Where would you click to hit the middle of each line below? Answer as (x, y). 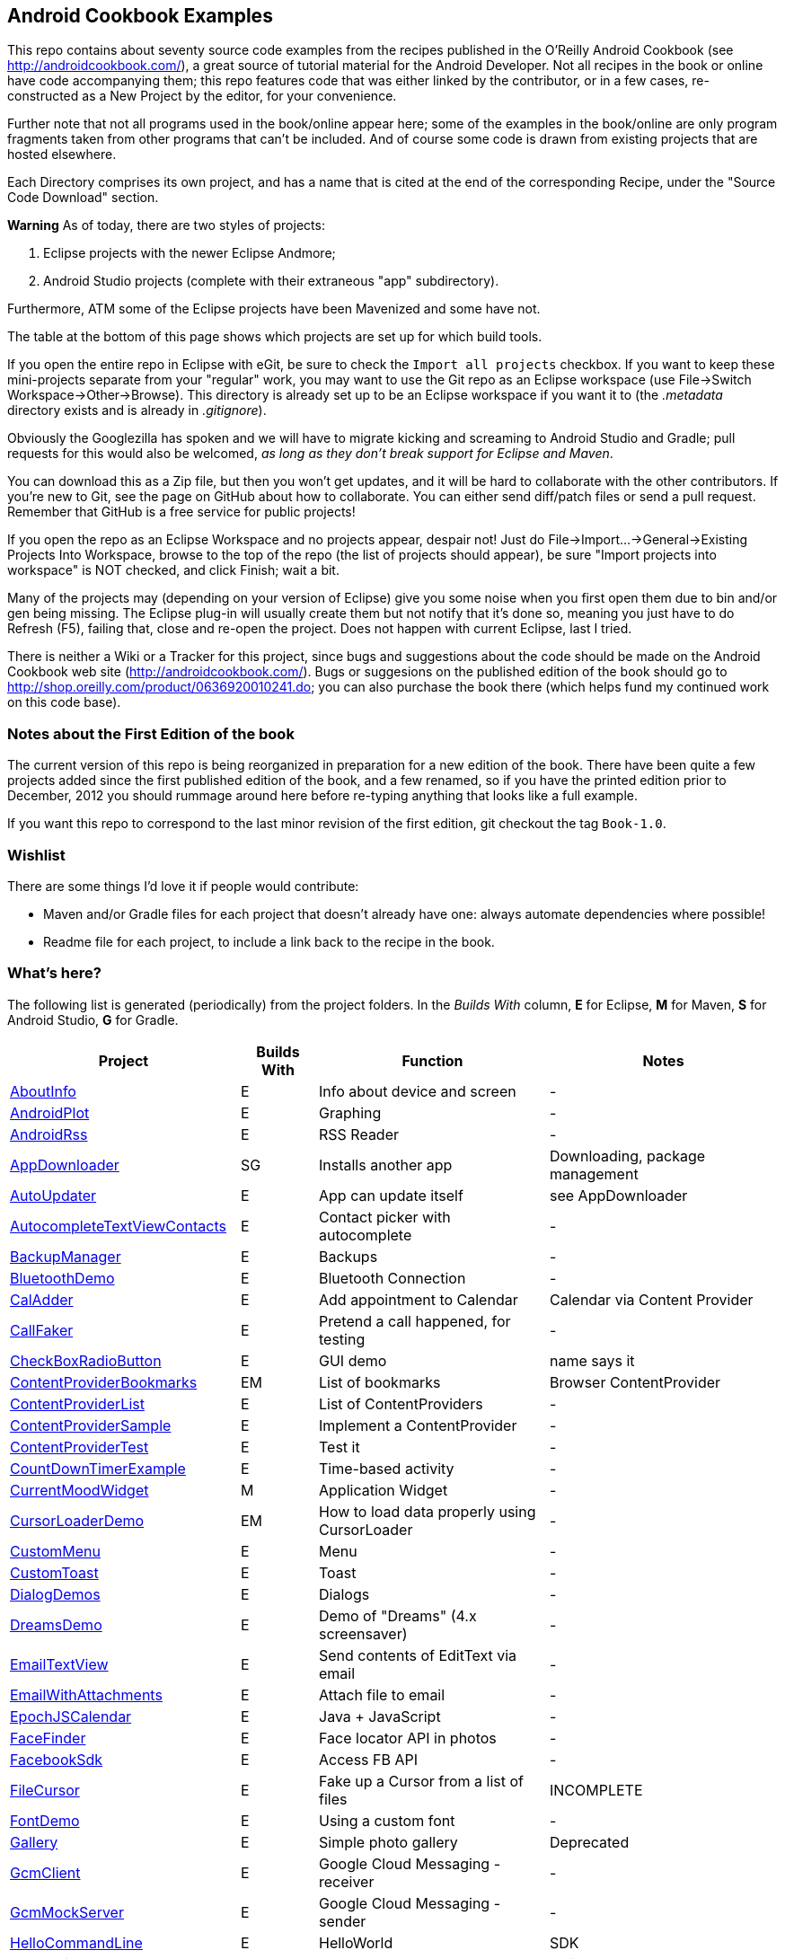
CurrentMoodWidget (79, 1490)
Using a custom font (387, 1820)
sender (343, 1921)
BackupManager (66, 1256)
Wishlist (36, 855)
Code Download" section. (83, 198)
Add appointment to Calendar (419, 1299)
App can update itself (391, 1195)
